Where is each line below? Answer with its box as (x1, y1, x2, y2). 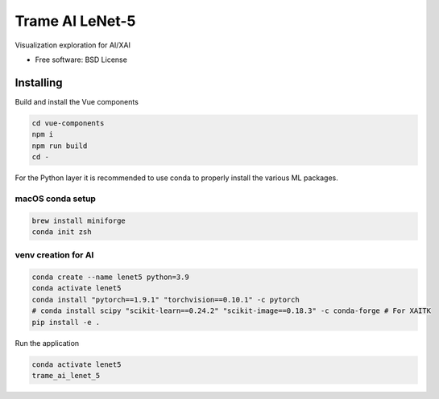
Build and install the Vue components (14, 97, 139, 106)
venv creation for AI (14, 249, 94, 261)
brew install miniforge (31, 216, 126, 225)
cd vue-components (31, 118, 105, 128)
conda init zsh (31, 227, 92, 237)
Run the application (14, 338, 80, 348)
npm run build (31, 141, 88, 150)
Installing (14, 76, 64, 89)
